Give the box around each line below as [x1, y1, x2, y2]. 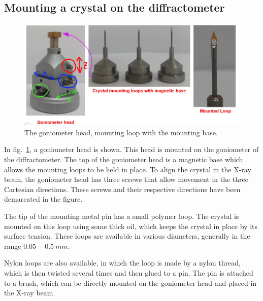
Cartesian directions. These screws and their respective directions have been [4, 183, 241, 194]
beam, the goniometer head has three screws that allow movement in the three [4, 174, 248, 184]
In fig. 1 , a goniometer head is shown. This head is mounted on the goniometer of [4, 144, 259, 155]
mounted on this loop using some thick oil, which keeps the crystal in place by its [4, 220, 258, 231]
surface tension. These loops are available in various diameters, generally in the [4, 231, 250, 241]
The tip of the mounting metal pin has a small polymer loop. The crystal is [4, 210, 239, 221]
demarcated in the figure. [4, 194, 83, 204]
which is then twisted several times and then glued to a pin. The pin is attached [4, 267, 253, 278]
